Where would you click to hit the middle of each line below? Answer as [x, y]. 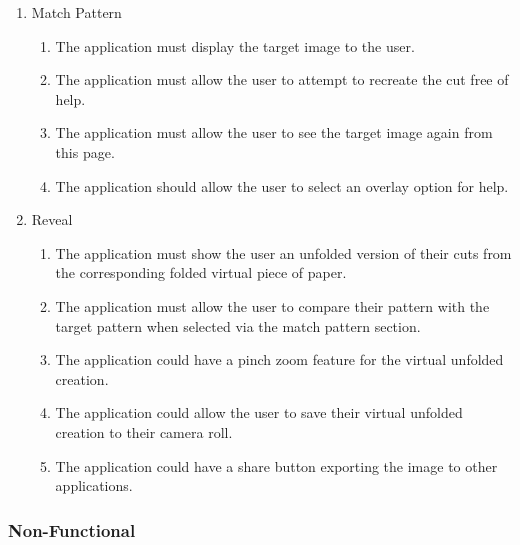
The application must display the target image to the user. [235, 45]
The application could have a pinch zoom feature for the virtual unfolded [279, 359]
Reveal [52, 219]
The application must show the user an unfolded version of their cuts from [283, 252]
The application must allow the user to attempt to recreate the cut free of [282, 79]
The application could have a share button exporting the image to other [276, 465]
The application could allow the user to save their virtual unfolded [259, 412]
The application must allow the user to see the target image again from [274, 132]
